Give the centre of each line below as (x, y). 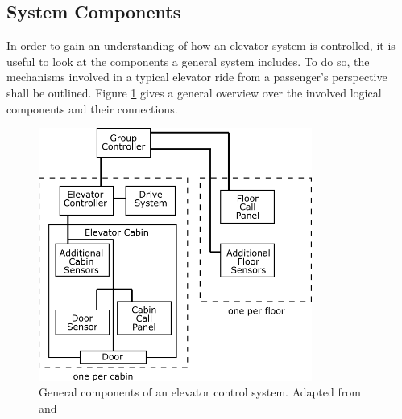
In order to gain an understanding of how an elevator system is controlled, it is (201, 45)
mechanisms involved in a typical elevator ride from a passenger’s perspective (197, 77)
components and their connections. (92, 108)
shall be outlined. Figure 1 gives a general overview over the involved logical (194, 92)
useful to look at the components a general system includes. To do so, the (188, 61)
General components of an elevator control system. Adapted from (200, 392)
